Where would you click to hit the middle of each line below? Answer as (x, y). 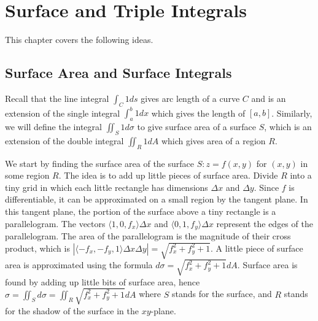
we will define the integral (53, 127)
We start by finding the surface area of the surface (99, 163)
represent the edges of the (265, 223)
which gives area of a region (213, 140)
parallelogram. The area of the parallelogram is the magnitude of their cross (148, 236)
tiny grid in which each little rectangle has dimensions (107, 187)
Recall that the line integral (57, 98)
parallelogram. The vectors (55, 223)
